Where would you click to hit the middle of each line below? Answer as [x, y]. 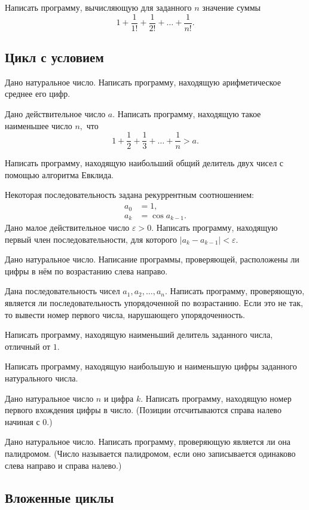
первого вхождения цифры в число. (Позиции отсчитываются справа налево [143, 410]
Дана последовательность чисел [62, 291]
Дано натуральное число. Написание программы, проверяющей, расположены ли [152, 259]
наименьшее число [39, 125]
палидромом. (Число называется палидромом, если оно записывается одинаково [150, 453]
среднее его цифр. [38, 94]
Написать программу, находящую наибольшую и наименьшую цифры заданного [151, 366]
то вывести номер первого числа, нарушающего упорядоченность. [125, 314]
